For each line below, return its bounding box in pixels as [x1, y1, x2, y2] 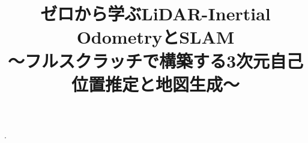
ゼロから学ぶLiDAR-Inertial [40, 1, 271, 26]
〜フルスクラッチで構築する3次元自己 [7, 48, 304, 72]
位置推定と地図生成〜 [71, 71, 240, 96]
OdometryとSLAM [76, 25, 235, 49]
